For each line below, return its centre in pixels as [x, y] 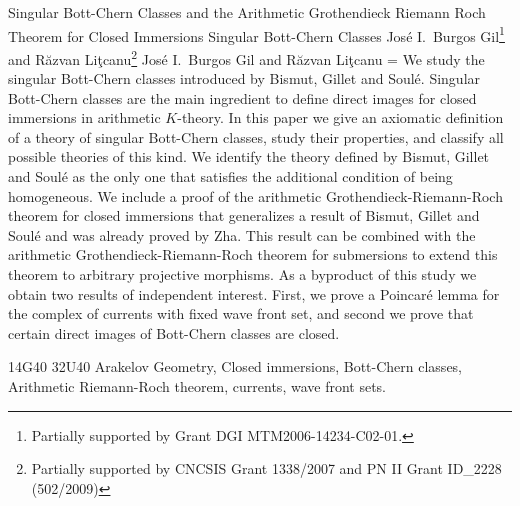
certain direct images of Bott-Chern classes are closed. [174, 332]
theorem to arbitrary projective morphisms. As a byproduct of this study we [242, 274]
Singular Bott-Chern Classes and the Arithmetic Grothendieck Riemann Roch [247, 12]
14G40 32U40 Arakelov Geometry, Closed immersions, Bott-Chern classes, [235, 366]
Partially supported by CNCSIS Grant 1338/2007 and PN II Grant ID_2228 [266, 468]
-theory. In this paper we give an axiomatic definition [340, 117]
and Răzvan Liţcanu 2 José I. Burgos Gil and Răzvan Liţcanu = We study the [246, 57]
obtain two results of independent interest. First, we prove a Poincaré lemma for [254, 293]
